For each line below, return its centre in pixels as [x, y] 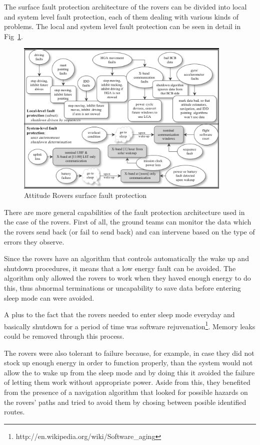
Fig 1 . [13, 36]
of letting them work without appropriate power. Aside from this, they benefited [127, 382]
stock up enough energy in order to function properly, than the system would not [128, 363]
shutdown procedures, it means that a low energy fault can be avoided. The [120, 268]
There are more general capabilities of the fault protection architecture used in [124, 212]
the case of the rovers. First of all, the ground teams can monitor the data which [128, 222]
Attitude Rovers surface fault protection [85, 195]
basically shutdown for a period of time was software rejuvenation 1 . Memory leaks [130, 325]
